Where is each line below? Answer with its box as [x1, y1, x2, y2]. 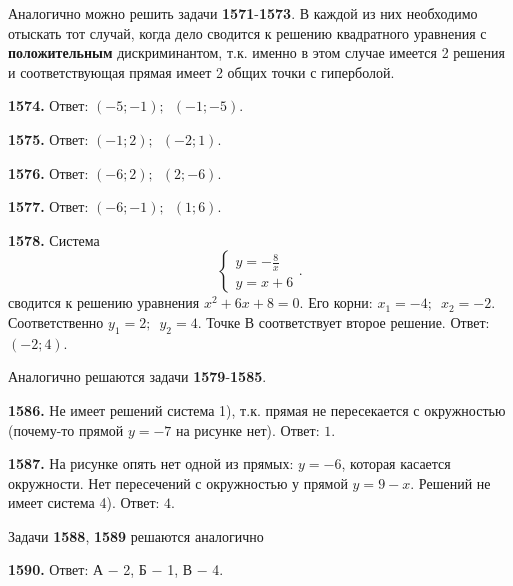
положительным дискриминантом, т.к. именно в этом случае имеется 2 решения [8, 42, 505, 63]
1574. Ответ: [8, 95, 89, 116]
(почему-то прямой [8, 419, 124, 440]
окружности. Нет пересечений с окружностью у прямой [8, 472, 348, 493]
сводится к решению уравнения [8, 292, 200, 313]
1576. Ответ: [8, 162, 89, 183]
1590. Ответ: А [8, 559, 104, 580]
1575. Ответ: [8, 128, 89, 149]
